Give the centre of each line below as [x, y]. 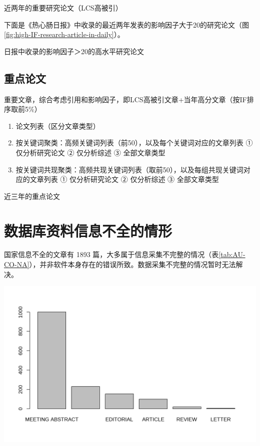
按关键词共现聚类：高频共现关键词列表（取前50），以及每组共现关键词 [129, 169]
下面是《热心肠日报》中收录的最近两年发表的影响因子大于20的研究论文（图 [126, 24]
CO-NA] [17, 264]
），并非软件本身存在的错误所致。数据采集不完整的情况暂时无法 [132, 264]
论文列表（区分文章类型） [58, 126]
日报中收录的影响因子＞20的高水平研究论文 [74, 51]
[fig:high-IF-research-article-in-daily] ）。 [64, 34]
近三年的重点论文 [32, 196]
